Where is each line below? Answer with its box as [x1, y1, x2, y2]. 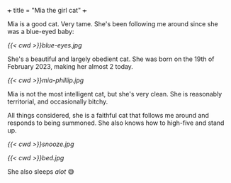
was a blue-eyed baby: [7, 28, 74, 35]
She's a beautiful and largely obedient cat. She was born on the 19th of [7, 55, 215, 63]
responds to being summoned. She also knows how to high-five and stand [7, 118, 225, 127]
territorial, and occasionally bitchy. [7, 97, 108, 106]
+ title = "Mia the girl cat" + [7, 6, 87, 14]
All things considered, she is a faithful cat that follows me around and [7, 111, 209, 119]
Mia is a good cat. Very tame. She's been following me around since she [7, 20, 218, 28]
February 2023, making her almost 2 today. [7, 62, 133, 70]
